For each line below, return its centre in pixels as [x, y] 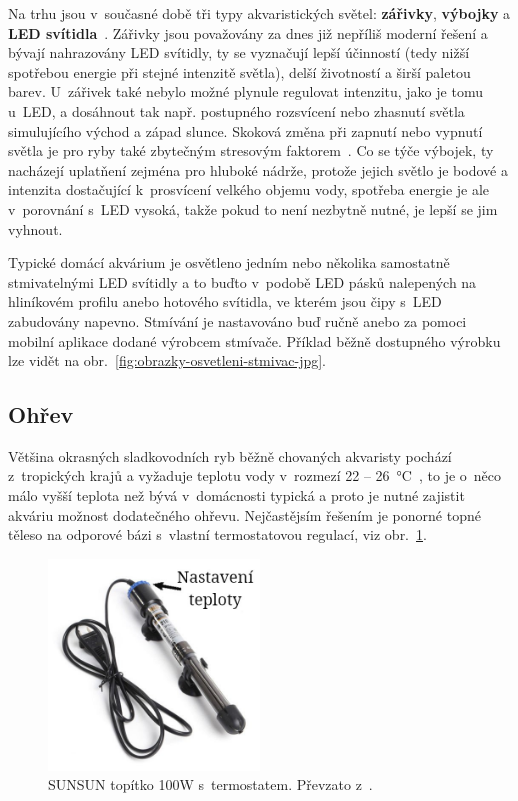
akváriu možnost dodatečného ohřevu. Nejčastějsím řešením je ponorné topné [244, 514]
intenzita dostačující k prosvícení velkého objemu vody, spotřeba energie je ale [249, 189]
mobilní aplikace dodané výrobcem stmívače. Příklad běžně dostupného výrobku [254, 340]
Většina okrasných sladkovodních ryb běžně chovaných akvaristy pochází [230, 455]
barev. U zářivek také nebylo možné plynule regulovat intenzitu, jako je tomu [245, 91]
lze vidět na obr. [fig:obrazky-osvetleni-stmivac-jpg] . [167, 360]
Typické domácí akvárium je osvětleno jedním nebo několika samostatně [229, 262]
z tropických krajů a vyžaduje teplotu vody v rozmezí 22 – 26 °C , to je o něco [255, 475]
